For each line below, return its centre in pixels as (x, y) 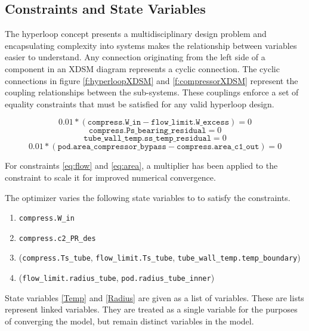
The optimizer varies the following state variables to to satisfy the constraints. (148, 197)
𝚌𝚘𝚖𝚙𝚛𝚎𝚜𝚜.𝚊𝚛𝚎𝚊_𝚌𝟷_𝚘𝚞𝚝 (218, 147)
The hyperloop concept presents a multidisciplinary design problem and (136, 34)
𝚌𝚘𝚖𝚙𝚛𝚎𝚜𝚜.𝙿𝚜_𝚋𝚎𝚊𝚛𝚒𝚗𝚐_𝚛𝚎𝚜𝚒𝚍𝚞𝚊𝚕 (147, 131)
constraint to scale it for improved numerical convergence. (110, 177)
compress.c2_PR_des (57, 238)
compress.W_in (47, 219)
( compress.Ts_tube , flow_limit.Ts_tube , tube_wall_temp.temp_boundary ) (160, 257)
